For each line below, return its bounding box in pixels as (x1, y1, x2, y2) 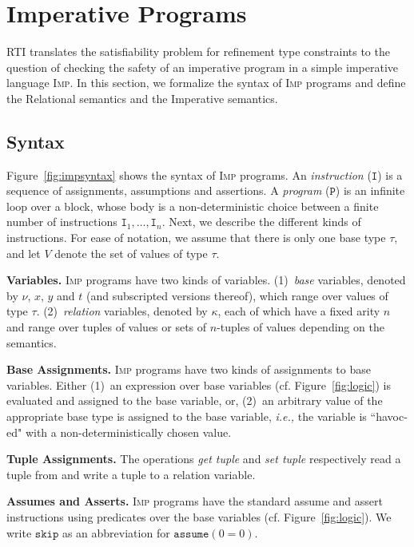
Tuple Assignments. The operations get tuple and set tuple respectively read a (6, 450, 401, 467)
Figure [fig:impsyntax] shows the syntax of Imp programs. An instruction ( (6, 166, 372, 183)
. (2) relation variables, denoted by (36, 303, 208, 319)
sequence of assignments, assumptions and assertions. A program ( (6, 182, 330, 199)
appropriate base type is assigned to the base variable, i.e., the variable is (6, 408, 367, 425)
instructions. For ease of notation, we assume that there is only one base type (6, 229, 386, 246)
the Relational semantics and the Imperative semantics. (6, 89, 278, 106)
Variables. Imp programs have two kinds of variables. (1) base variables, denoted (6, 272, 406, 288)
